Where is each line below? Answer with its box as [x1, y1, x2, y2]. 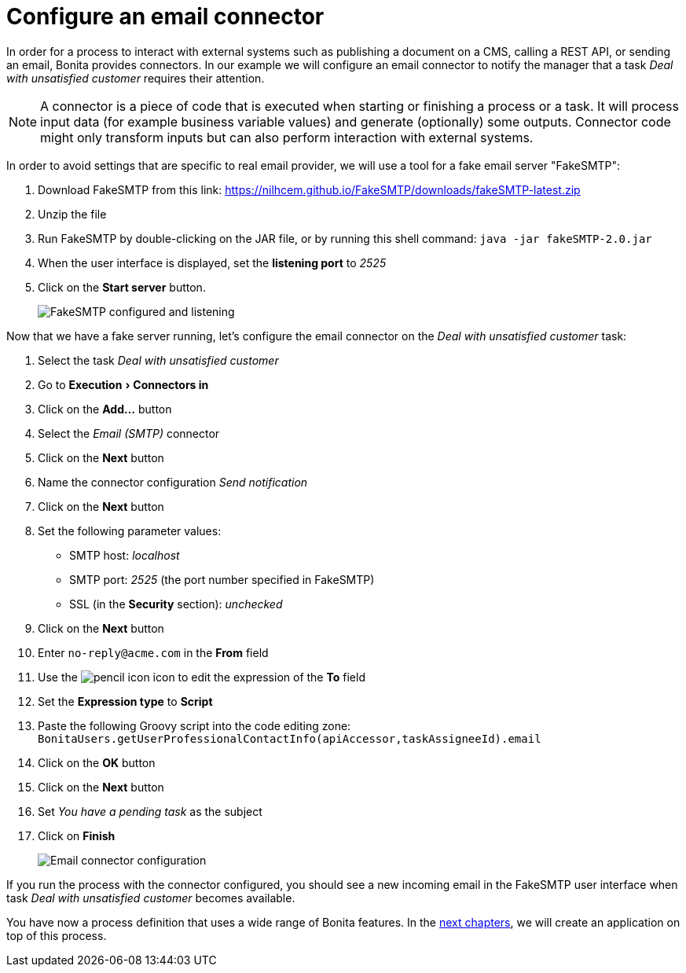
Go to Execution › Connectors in [38, 377, 209, 391]
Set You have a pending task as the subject [38, 804, 262, 818]
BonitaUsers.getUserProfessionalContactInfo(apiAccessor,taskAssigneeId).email [38, 732, 541, 745]
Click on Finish [38, 828, 116, 843]
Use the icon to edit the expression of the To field [38, 670, 365, 684]
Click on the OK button [38, 755, 156, 769]
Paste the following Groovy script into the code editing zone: [38, 718, 351, 733]
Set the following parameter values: [38, 523, 222, 538]
